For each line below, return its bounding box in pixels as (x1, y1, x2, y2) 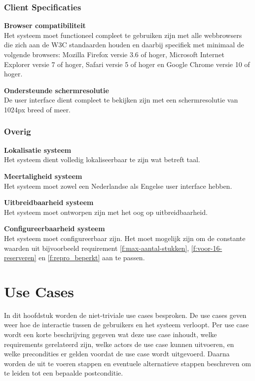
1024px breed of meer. (4, 104, 71, 114)
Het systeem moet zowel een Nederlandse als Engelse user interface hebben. (4, 180, 232, 191)
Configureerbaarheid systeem (4, 223, 105, 234)
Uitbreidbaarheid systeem (4, 197, 94, 208)
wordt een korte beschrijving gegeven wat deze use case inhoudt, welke (4, 329, 217, 340)
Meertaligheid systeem (4, 171, 82, 181)
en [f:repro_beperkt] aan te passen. (38, 252, 145, 263)
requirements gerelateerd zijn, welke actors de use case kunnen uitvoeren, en (4, 339, 234, 349)
